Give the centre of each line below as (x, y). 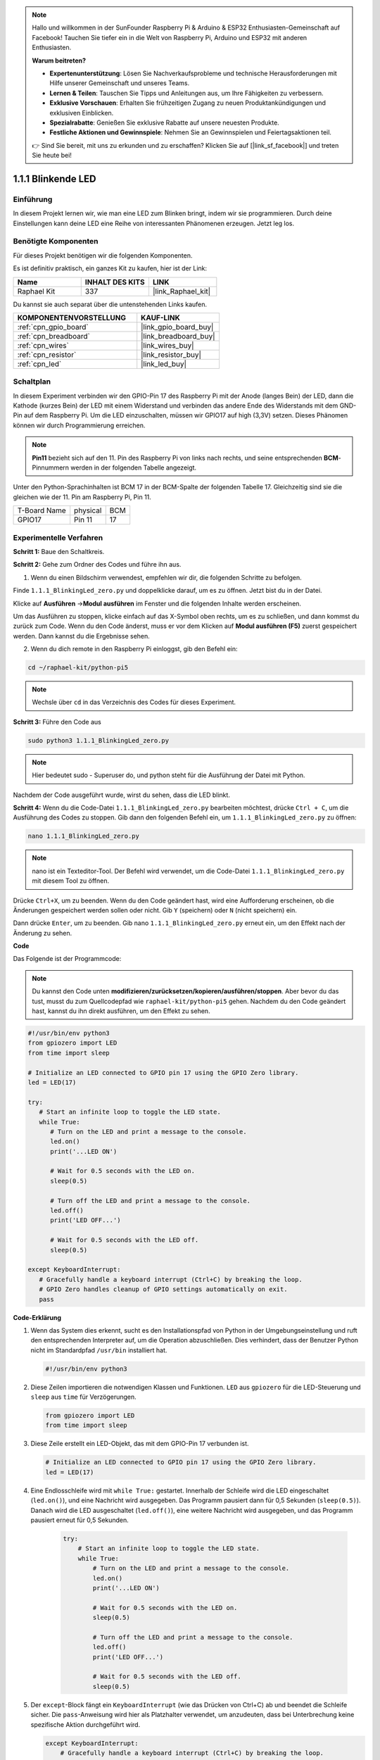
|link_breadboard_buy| (178, 336)
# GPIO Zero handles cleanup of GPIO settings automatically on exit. (163, 1289)
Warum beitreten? (59, 61)
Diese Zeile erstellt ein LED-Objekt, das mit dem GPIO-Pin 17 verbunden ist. (140, 1444)
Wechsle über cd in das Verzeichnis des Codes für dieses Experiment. (134, 702)
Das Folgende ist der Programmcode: (67, 959)
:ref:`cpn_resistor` (47, 354)
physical (88, 510)
